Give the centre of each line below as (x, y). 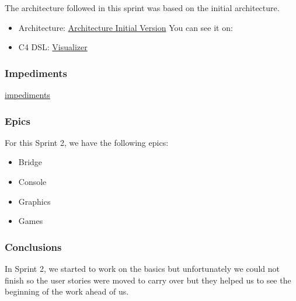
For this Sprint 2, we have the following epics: (87, 142)
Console (32, 181)
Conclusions (33, 246)
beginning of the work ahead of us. (67, 291)
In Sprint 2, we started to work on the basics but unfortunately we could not (142, 268)
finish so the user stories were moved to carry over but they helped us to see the (148, 280)
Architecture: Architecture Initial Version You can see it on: (126, 27)
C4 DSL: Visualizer (53, 47)
